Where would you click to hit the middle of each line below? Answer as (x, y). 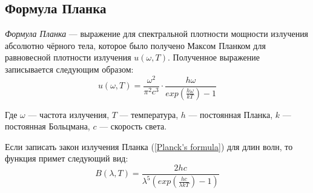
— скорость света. (133, 126)
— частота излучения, (69, 114)
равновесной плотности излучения (68, 57)
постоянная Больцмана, (48, 126)
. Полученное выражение (213, 57)
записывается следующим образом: (69, 69)
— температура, (149, 114)
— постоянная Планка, (231, 114)
